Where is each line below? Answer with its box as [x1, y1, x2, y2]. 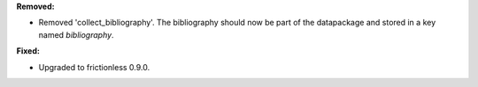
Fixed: [16, 46, 40, 56]
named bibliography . [38, 29, 114, 40]
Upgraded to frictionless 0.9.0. [38, 62, 150, 72]
